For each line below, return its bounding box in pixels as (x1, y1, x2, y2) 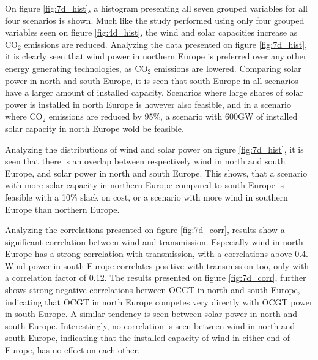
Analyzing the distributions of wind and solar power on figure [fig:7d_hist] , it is (5, 142, 304, 155)
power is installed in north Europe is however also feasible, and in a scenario (5, 98, 291, 110)
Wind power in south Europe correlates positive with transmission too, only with (5, 259, 309, 272)
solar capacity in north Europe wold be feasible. (5, 121, 184, 134)
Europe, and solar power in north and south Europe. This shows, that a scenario (5, 166, 308, 179)
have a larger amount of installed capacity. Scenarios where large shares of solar (5, 86, 303, 99)
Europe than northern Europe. (5, 202, 120, 215)
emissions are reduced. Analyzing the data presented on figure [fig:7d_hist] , (24, 37, 307, 50)
